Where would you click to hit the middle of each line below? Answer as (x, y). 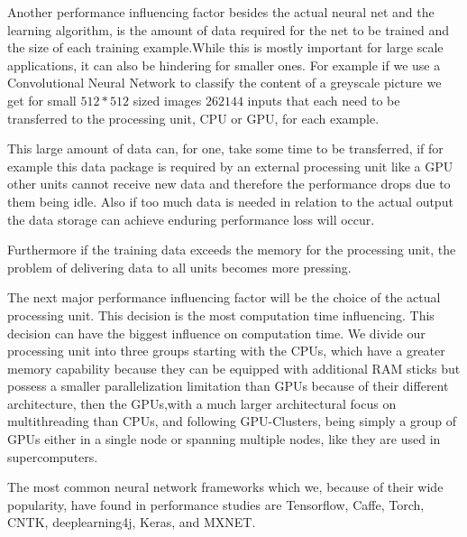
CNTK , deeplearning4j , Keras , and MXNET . (132, 522)
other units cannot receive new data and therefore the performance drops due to (229, 184)
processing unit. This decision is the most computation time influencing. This (221, 315)
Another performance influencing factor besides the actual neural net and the (221, 12)
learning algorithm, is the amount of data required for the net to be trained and (228, 29)
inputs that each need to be (324, 100)
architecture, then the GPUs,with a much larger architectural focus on (202, 403)
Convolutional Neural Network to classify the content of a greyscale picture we (224, 83)
